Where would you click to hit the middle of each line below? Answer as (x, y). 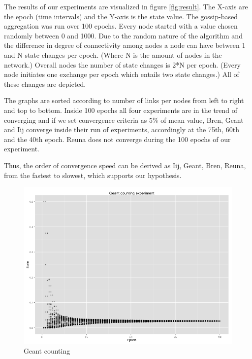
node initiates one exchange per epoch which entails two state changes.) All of (122, 74)
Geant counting (47, 350)
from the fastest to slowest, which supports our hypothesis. (93, 175)
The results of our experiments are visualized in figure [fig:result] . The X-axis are (126, 6)
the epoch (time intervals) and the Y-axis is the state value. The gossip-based (121, 16)
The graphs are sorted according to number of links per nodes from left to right (124, 100)
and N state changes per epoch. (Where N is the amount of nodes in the (113, 54)
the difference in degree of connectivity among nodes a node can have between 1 (125, 45)
